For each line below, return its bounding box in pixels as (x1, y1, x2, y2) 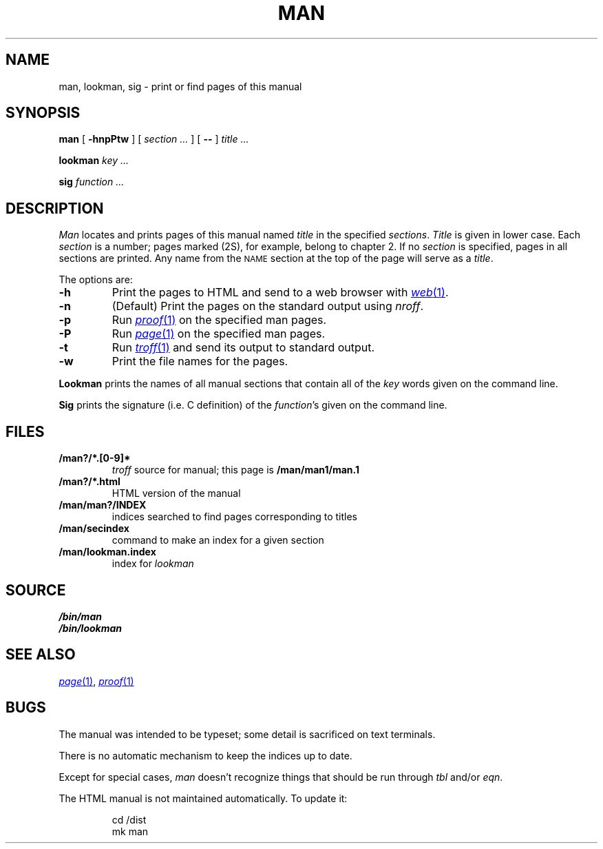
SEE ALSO (6, 646, 76, 664)
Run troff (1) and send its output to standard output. (112, 340, 375, 355)
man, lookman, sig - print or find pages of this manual (59, 80, 302, 92)
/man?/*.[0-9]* (59, 452, 131, 464)
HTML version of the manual (112, 487, 241, 500)
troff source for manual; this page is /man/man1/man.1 (112, 464, 359, 476)
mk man (112, 825, 149, 837)
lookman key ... (59, 154, 129, 167)
